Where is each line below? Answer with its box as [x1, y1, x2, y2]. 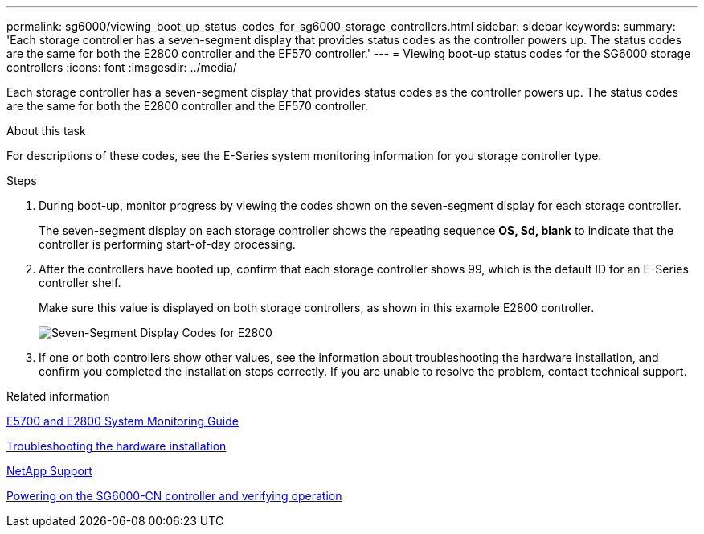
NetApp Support [6, 464, 92, 478]
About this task [6, 124, 86, 138]
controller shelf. [39, 276, 121, 290]
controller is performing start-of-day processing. [39, 237, 296, 251]
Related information [6, 389, 110, 403]
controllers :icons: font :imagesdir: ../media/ [6, 60, 237, 74]
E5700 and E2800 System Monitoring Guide [6, 414, 239, 428]
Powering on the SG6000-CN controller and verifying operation [6, 489, 342, 503]
